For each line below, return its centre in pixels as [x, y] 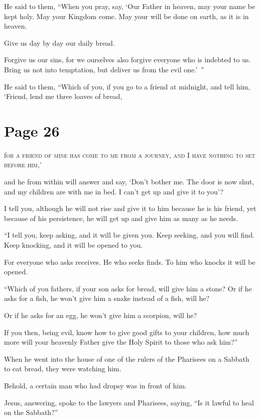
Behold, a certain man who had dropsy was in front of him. [95, 385]
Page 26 [32, 130]
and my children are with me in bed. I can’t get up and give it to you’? [114, 191]
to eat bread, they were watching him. [63, 369]
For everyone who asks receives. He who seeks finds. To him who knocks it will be [130, 261]
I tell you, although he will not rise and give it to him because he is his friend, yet [130, 208]
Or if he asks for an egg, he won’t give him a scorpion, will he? [101, 315]
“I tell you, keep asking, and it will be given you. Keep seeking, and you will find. [129, 235]
